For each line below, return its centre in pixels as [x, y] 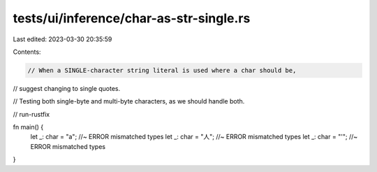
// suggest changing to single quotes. [67, 88]
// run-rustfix [31, 114]
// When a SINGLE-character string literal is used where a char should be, [162, 70]
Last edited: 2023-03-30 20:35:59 [62, 39]
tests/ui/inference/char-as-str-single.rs [132, 18]
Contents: [27, 52]
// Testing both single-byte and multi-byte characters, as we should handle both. [129, 101]
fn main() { [28, 127]
